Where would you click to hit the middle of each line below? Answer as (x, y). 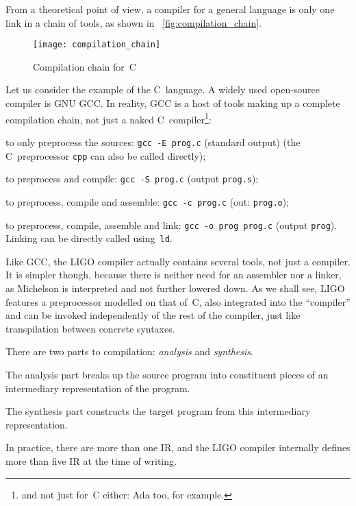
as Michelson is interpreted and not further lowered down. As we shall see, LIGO (175, 288)
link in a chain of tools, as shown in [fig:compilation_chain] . (134, 22)
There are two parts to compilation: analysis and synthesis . (129, 351)
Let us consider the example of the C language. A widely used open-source (163, 89)
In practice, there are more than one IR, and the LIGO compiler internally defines (178, 447)
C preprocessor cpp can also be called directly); (106, 155)
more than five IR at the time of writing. (91, 460)
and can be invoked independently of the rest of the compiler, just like (153, 315)
